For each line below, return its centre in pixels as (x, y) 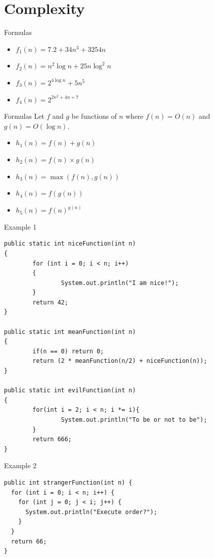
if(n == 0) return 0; (68, 351)
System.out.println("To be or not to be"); (134, 420)
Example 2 (20, 465)
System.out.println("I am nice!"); (120, 283)
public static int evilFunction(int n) (70, 391)
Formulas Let (24, 116)
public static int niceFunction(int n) (70, 244)
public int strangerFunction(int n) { (68, 482)
